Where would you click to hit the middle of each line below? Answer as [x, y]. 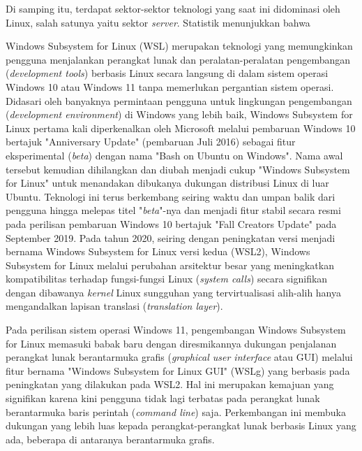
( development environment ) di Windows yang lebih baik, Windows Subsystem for [179, 114]
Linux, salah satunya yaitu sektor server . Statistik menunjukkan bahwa [158, 22]
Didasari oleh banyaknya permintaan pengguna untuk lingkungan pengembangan [179, 100]
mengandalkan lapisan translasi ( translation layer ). [114, 306]
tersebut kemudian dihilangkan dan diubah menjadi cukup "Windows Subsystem [178, 169]
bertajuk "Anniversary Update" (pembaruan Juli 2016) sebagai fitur [151, 142]
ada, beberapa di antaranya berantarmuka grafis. [110, 439]
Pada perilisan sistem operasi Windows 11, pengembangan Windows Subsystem [176, 330]
